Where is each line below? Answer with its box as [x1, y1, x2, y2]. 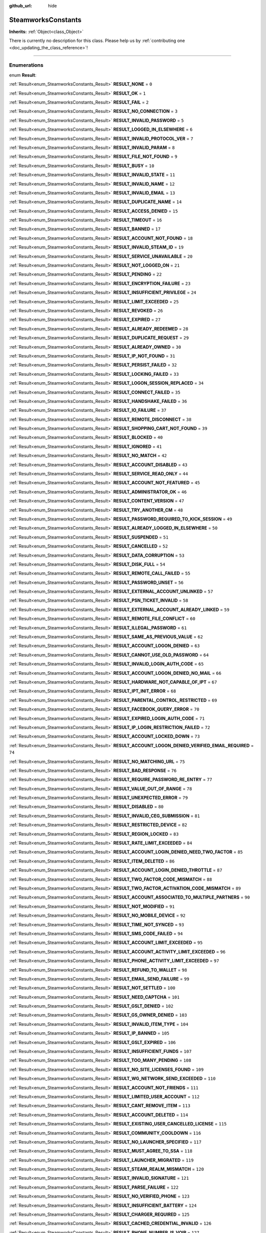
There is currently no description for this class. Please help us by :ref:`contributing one [9, 37, 185, 44]
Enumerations [9, 62, 44, 69]
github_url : [9, 3, 32, 8]
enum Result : [9, 72, 37, 78]
